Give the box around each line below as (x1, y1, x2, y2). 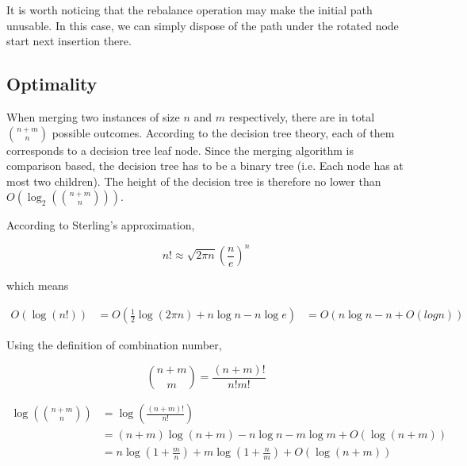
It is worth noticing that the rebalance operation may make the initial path (6, 2, 373, 17)
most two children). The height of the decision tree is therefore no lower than (6, 172, 381, 189)
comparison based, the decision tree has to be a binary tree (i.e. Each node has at (6, 157, 404, 174)
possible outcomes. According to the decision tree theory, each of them (52, 124, 395, 141)
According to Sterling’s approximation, (6, 217, 195, 233)
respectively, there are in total (228, 108, 375, 125)
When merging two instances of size (6, 108, 180, 125)
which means (6, 277, 69, 294)
